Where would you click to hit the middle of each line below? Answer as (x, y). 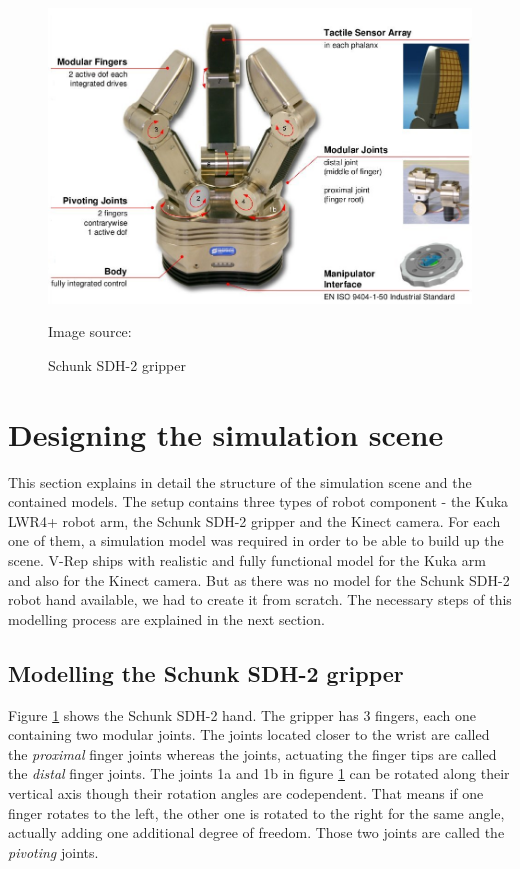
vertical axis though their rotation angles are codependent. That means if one (246, 792)
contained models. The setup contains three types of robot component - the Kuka (258, 501)
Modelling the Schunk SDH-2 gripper (206, 672)
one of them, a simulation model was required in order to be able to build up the (256, 540)
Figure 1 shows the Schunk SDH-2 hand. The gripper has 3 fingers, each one (242, 714)
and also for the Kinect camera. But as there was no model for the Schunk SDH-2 (259, 579)
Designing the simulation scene (226, 433)
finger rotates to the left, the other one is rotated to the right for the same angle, (256, 812)
